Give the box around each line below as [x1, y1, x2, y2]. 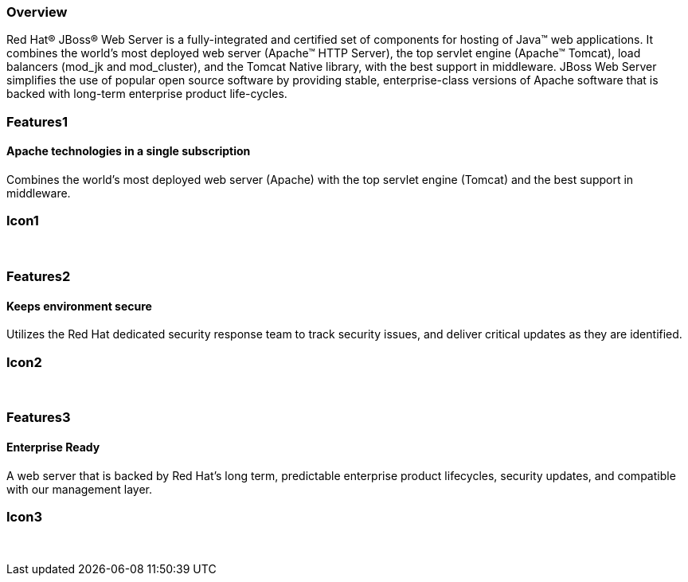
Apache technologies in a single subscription [6, 144, 251, 158]
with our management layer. [6, 482, 152, 496]
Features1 [6, 113, 68, 130]
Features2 [6, 268, 71, 285]
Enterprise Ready [6, 440, 100, 455]
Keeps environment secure [6, 299, 152, 313]
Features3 [6, 409, 71, 426]
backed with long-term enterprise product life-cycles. [6, 87, 287, 101]
